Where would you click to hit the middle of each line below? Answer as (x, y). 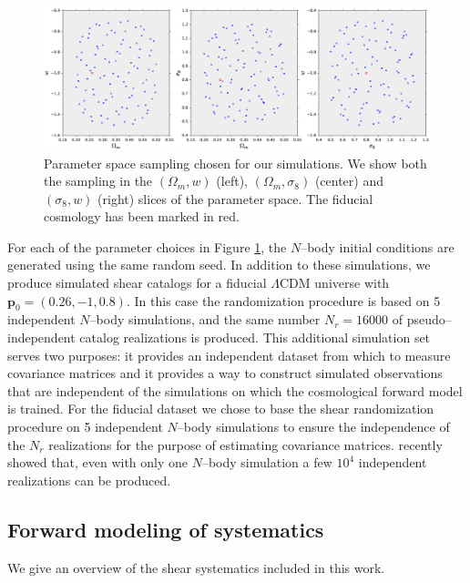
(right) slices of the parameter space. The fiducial (235, 198)
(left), (232, 181)
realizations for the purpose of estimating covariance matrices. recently (245, 444)
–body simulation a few (267, 462)
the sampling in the (98, 181)
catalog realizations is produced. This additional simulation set (255, 338)
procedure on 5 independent (85, 427)
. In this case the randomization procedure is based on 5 (283, 300)
